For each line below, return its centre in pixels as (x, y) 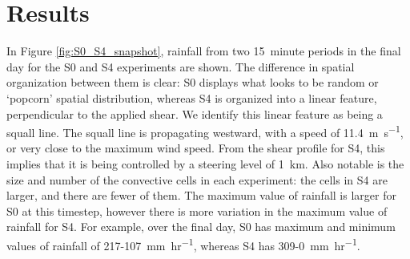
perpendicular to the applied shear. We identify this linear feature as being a (195, 113)
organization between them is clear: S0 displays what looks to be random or (193, 82)
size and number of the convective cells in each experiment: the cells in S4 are (197, 179)
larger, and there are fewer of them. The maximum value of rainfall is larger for (201, 195)
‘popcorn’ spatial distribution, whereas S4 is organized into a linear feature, (192, 97)
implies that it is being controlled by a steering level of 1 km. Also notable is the (205, 163)
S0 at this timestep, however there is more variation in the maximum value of (197, 210)
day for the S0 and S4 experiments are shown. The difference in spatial (181, 66)
